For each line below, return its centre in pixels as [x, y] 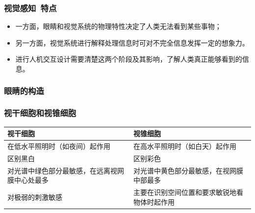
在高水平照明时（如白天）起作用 [185, 146]
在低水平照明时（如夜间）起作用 [59, 146]
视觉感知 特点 [30, 8]
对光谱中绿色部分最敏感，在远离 [59, 170]
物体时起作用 [154, 201]
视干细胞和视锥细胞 [40, 113]
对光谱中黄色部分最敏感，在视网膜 [189, 170]
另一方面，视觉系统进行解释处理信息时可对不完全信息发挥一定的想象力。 [132, 42]
